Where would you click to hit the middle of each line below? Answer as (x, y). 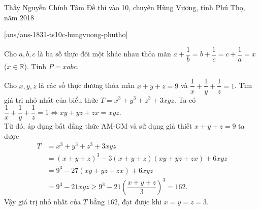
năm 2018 (19, 17)
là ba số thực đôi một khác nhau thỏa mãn (104, 54)
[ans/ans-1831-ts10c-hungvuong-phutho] (66, 34)
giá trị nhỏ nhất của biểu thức (51, 99)
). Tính (35, 66)
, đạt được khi (140, 202)
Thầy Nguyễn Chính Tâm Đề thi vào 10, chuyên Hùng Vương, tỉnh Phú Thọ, (125, 7)
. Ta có (185, 99)
